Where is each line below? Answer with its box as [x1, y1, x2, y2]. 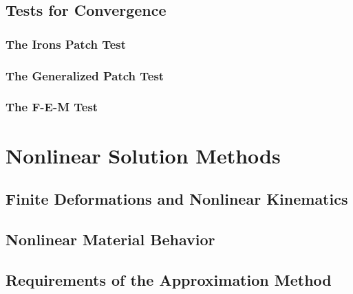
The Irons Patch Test [6, 35, 127, 52]
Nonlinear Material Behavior [6, 228, 215, 249]
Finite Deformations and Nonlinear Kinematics [6, 188, 348, 210]
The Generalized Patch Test [6, 67, 164, 84]
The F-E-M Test [6, 98, 98, 115]
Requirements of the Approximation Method [6, 269, 332, 290]
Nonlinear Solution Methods [6, 141, 281, 169]
